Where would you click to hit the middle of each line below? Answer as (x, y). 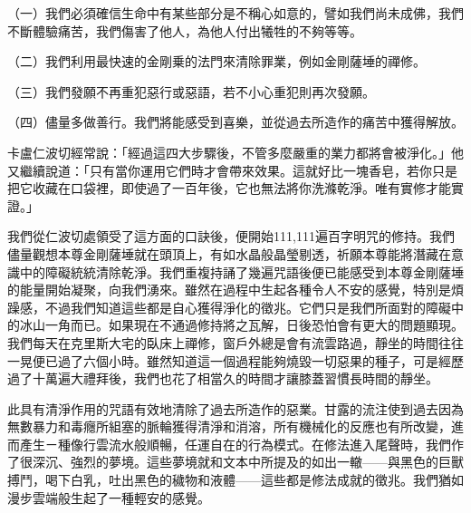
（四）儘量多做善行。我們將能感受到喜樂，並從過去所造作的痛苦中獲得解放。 (235, 122)
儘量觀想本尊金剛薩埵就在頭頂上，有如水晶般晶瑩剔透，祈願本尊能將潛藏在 (229, 253)
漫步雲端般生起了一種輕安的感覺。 (109, 497)
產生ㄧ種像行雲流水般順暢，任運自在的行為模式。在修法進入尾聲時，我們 (235, 444)
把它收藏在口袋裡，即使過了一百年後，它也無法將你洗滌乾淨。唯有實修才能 (229, 188)
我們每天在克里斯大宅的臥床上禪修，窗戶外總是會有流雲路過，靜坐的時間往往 (235, 342)
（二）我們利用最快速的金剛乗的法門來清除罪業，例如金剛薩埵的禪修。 (216, 61)
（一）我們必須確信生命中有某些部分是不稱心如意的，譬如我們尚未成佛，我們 (235, 13)
